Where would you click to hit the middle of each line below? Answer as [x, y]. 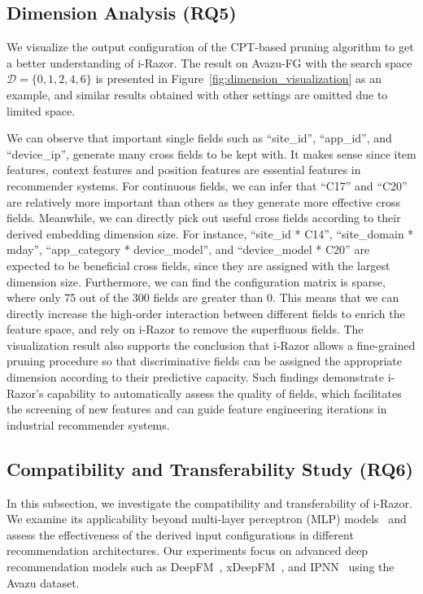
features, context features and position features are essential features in [184, 170]
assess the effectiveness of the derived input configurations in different [180, 534]
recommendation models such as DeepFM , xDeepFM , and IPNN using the [201, 567]
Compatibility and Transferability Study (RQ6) [210, 468]
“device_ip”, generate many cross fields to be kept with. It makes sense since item [211, 153]
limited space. [41, 110]
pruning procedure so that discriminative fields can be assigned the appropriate [204, 361]
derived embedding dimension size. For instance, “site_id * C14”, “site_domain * [210, 233]
